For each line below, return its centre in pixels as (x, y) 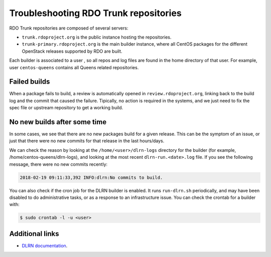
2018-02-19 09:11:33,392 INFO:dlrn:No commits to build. (91, 177)
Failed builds (30, 82)
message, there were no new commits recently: (58, 164)
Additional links (34, 234)
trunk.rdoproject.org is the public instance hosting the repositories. (97, 37)
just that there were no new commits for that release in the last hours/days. (87, 141)
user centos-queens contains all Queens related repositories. (74, 67)
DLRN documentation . (45, 245)
